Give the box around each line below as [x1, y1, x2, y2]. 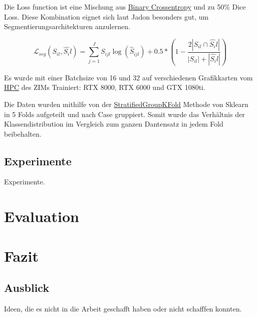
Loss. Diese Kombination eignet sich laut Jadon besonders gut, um [4, 11, 209, 22]
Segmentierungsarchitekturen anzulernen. [4, 21, 130, 32]
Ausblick [4, 280, 50, 295]
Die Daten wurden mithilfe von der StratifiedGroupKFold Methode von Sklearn [4, 98, 248, 109]
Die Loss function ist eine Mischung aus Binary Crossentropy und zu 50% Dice [4, 2, 246, 12]
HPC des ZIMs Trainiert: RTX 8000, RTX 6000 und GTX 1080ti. [4, 82, 205, 92]
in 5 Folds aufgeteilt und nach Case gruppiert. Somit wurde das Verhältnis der [4, 109, 245, 119]
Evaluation [4, 206, 79, 227]
